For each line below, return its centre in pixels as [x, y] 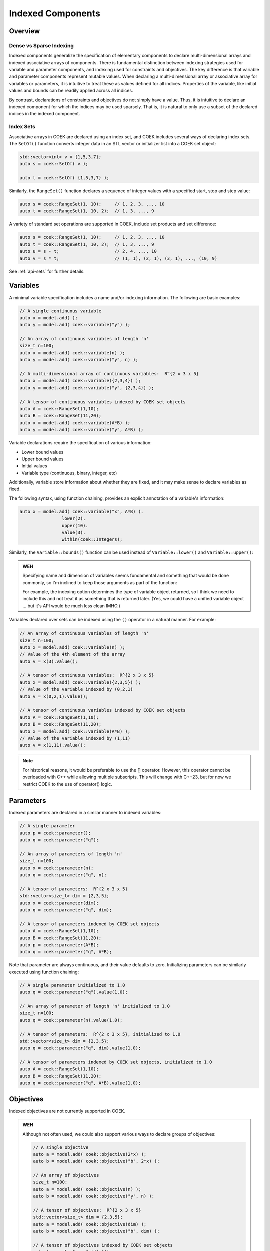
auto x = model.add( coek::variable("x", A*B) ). [82, 511]
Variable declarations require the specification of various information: [80, 443]
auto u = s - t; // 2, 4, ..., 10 [88, 251]
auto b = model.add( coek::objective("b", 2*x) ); [96, 1161]
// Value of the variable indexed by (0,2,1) [76, 689]
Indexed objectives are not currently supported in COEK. [67, 1111]
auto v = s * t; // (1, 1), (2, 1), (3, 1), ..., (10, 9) [118, 258]
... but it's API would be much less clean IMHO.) [72, 606]
